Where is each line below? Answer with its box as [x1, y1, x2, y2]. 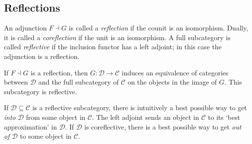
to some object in [19, 131, 72, 141]
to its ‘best [208, 112, 240, 122]
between [4, 77, 28, 87]
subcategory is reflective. [4, 86, 77, 96]
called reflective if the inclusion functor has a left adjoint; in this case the [4, 42, 222, 52]
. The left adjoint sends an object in [92, 112, 199, 122]
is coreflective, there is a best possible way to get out [84, 121, 241, 131]
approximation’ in [4, 121, 57, 131]
